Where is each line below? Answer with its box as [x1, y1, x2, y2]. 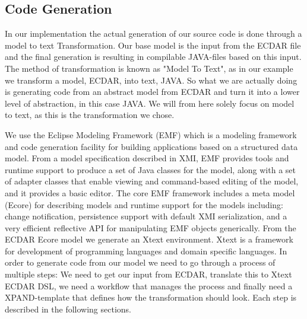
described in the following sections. [5, 302, 131, 315]
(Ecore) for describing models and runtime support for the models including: [5, 198, 284, 210]
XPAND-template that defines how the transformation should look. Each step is [5, 291, 297, 304]
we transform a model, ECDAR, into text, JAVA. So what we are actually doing [5, 74, 297, 86]
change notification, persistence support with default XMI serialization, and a [5, 210, 287, 222]
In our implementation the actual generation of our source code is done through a [5, 27, 302, 40]
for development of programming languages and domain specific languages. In [5, 244, 287, 257]
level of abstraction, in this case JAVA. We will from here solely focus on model [5, 97, 295, 109]
